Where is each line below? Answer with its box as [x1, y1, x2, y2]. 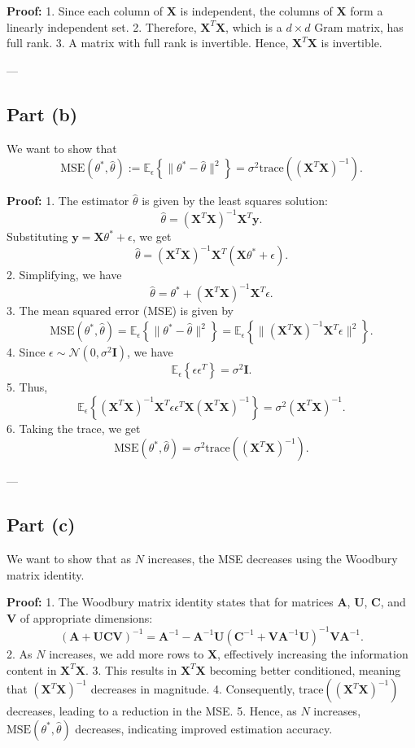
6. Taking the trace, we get [7, 419, 141, 436]
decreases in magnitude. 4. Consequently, [90, 680, 295, 698]
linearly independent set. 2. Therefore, [7, 18, 197, 35]
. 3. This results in [85, 661, 177, 678]
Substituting [7, 228, 68, 245]
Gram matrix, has [314, 18, 404, 35]
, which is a [225, 18, 282, 35]
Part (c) [7, 512, 76, 537]
